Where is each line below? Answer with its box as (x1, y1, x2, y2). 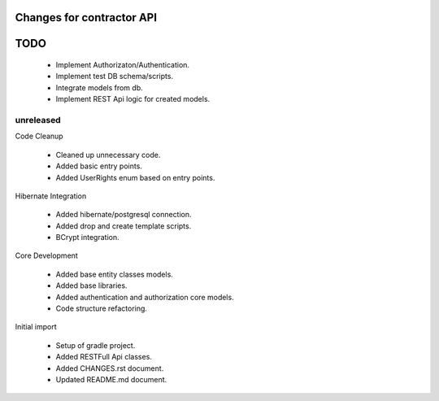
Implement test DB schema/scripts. (55, 72, 174, 81)
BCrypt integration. (55, 233, 120, 242)
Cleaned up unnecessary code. (55, 150, 161, 159)
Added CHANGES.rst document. (55, 363, 164, 373)
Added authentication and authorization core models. (55, 292, 235, 302)
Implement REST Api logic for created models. (55, 94, 211, 104)
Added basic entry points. (55, 161, 142, 171)
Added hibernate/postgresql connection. (55, 210, 192, 220)
